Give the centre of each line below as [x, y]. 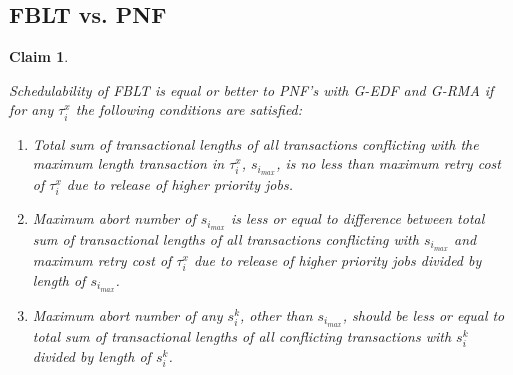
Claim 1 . [39, 56]
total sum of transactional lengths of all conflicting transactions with [242, 335]
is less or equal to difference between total [357, 218]
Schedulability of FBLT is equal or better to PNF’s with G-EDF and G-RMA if [251, 89]
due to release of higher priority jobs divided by [337, 259]
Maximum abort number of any [127, 314]
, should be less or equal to [423, 314]
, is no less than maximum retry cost [388, 163]
